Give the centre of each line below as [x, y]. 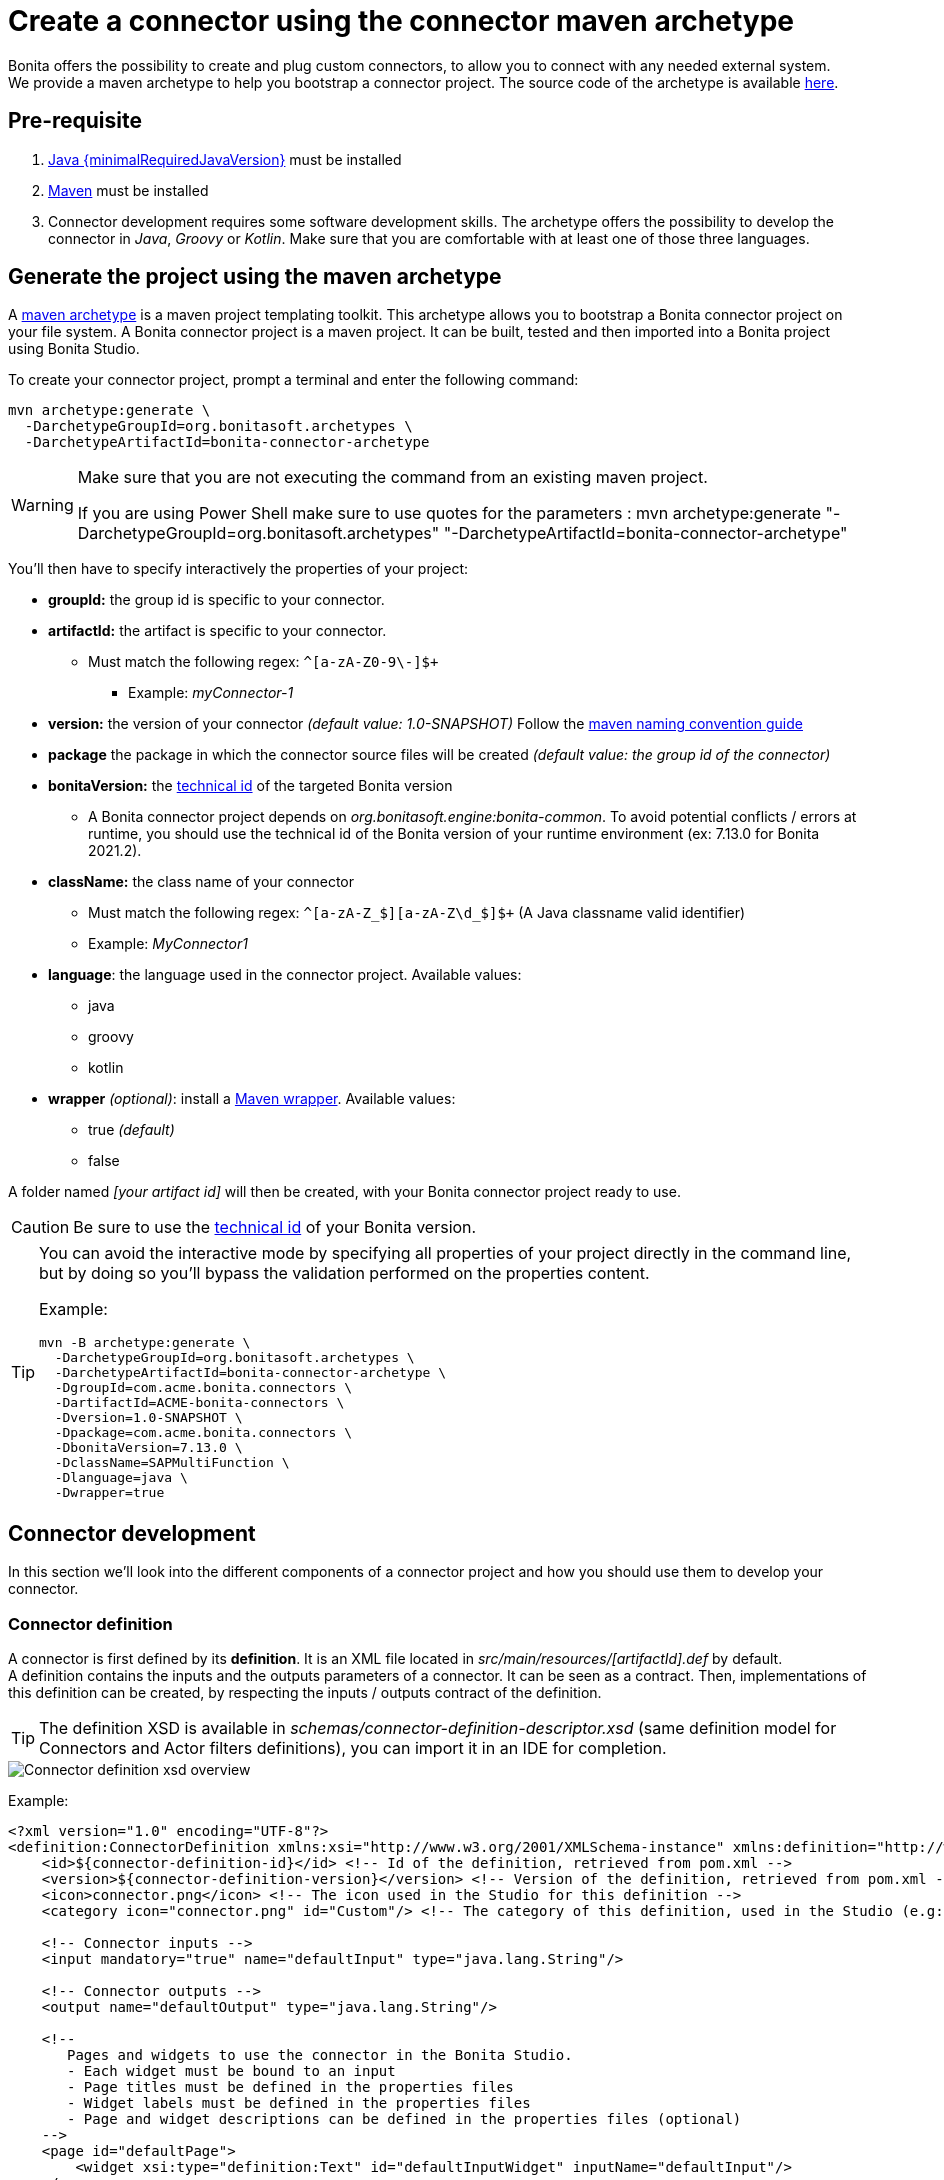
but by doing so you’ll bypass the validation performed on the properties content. [344, 1273]
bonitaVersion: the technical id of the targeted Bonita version [250, 786]
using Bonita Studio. [74, 349]
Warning [42, 505]
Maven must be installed [128, 190]
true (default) [131, 1130]
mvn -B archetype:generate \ [145, 1343]
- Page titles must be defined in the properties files [290, 2087]
